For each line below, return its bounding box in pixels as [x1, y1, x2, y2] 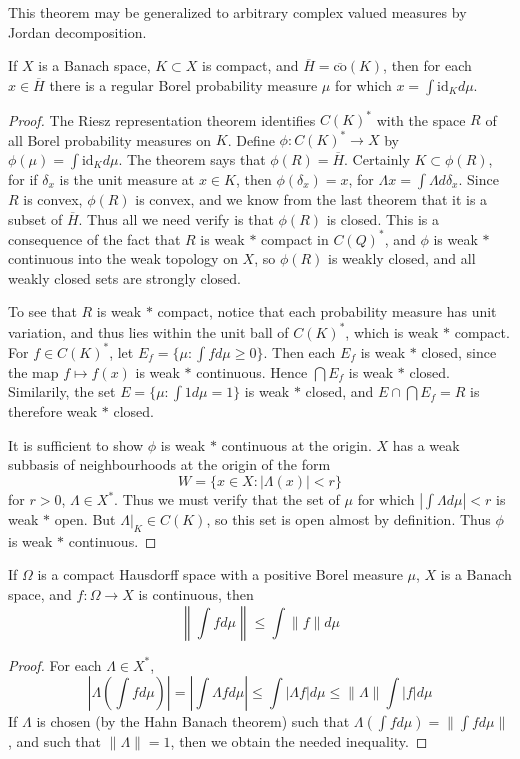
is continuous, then [138, 583, 254, 604]
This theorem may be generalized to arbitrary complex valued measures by [8, 2, 467, 22]
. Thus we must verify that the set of [114, 489, 340, 509]
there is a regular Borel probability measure [49, 74, 318, 95]
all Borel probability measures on [8, 129, 212, 150]
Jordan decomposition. [8, 21, 147, 42]
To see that [8, 301, 77, 322]
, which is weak [345, 321, 439, 342]
